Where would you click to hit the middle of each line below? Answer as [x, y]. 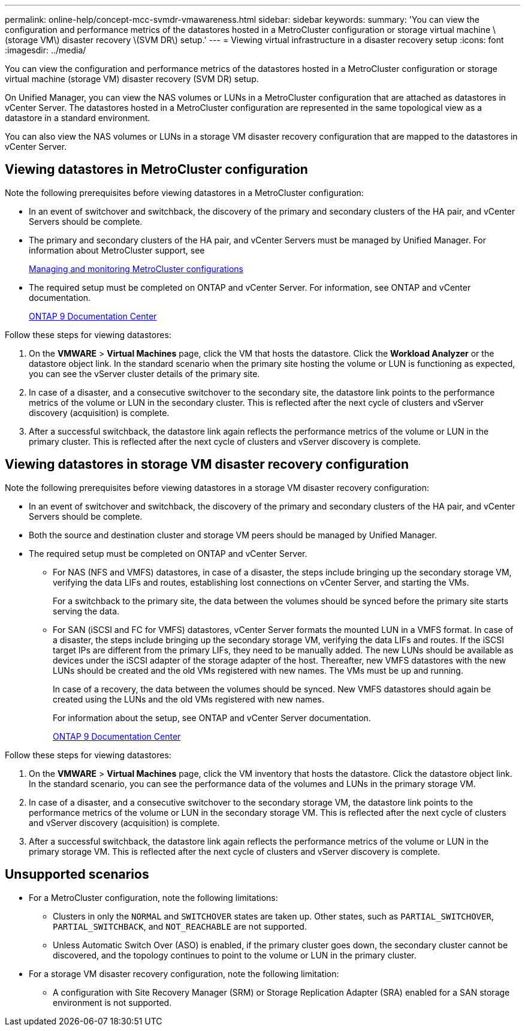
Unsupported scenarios [77, 875]
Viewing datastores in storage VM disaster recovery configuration [207, 465]
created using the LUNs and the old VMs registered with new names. [188, 699]
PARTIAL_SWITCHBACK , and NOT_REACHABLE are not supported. [180, 926]
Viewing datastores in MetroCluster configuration [156, 170]
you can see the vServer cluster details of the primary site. [144, 373]
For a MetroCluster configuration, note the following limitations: [153, 897]
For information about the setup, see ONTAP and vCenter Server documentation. [212, 718]
